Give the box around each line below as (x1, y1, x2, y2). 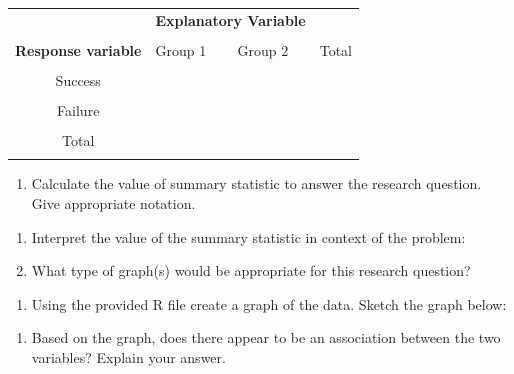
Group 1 (155, 39, 207, 60)
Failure (57, 100, 100, 121)
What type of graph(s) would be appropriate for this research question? (31, 260, 471, 281)
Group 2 (237, 39, 289, 60)
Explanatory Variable (155, 9, 306, 30)
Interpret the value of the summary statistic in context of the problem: (31, 226, 466, 247)
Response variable (15, 39, 142, 60)
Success (55, 69, 101, 90)
